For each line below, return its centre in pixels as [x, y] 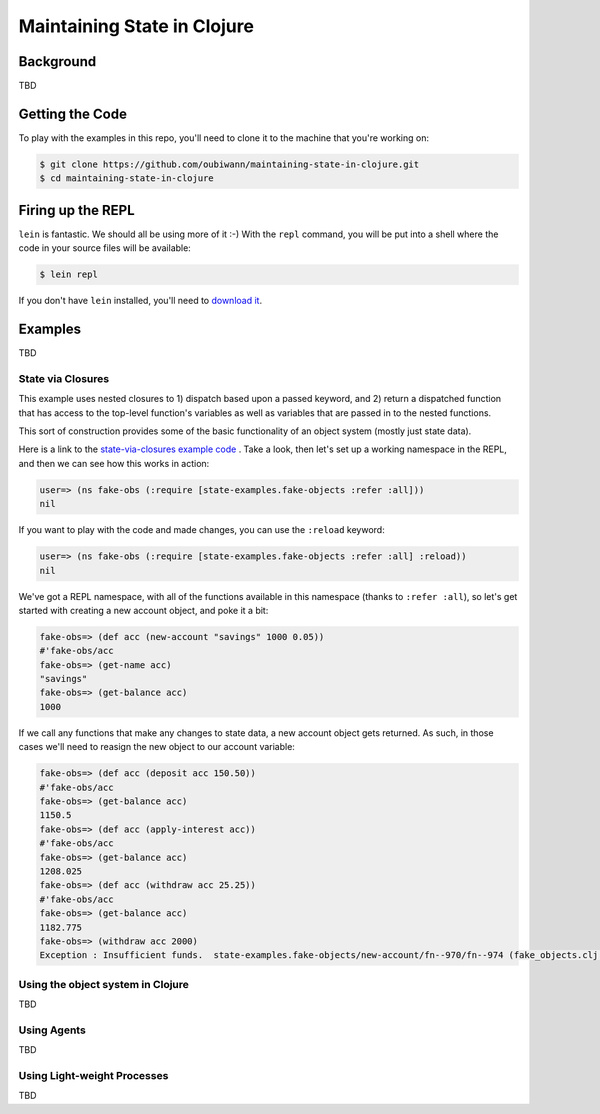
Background [57, 61]
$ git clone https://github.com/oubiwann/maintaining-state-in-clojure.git [229, 164]
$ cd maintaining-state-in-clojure [126, 178]
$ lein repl [69, 274]
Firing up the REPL [76, 210]
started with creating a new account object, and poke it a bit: [143, 610]
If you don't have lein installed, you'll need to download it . [140, 301]
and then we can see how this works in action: [114, 463]
